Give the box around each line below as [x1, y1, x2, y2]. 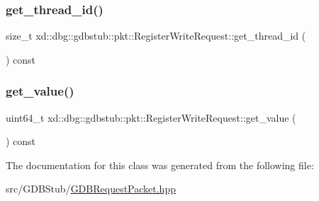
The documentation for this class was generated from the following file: [6, 157, 314, 172]
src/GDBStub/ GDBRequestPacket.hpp [6, 181, 176, 196]
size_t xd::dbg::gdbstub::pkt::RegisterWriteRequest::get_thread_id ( [6, 28, 306, 43]
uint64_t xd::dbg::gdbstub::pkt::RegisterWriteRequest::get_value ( [6, 110, 296, 125]
